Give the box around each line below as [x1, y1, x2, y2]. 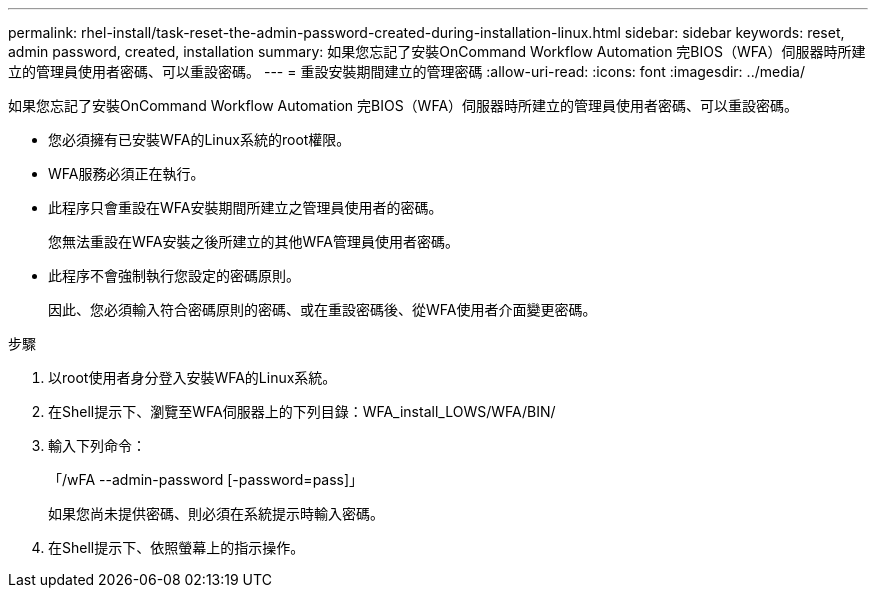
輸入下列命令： [48, 437, 146, 454]
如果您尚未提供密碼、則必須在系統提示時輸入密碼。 [48, 505, 384, 522]
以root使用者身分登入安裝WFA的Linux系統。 [48, 369, 337, 386]
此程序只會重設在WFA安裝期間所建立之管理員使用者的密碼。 [48, 199, 443, 216]
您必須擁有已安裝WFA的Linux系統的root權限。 [48, 131, 351, 148]
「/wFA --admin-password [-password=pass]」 [48, 471, 364, 488]
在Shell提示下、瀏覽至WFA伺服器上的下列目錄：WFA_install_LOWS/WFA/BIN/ [48, 403, 556, 420]
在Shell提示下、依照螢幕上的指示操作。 [48, 539, 305, 556]
